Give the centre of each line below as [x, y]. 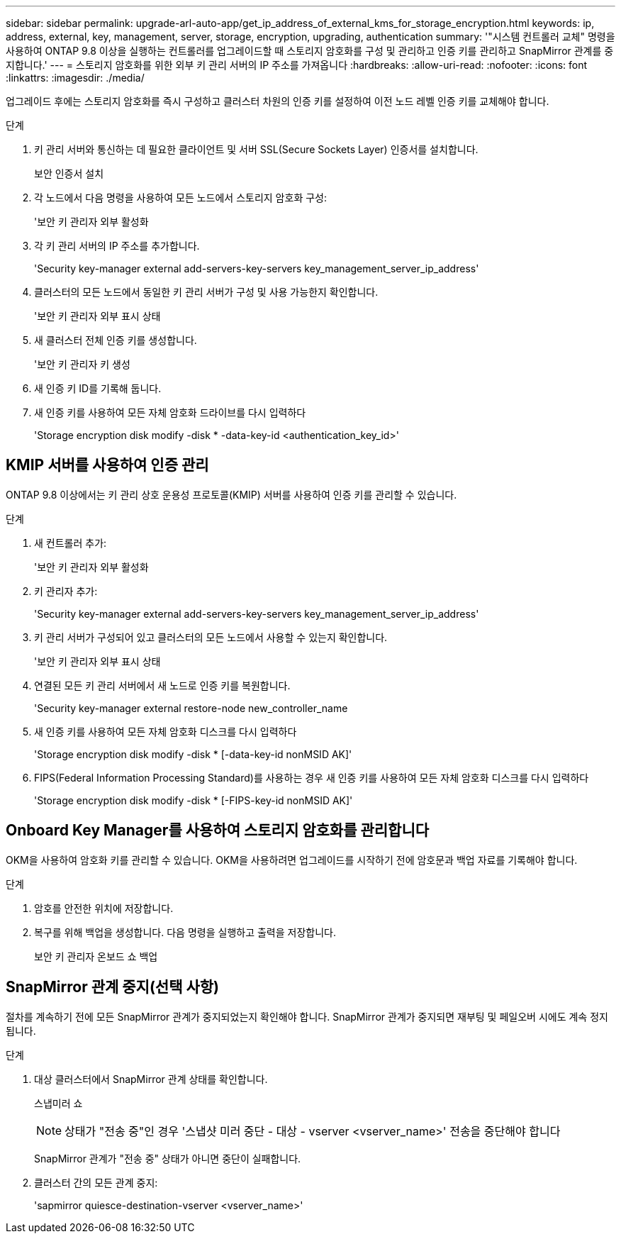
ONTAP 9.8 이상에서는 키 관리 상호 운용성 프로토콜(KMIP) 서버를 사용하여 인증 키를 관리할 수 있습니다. [231, 494]
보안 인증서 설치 [69, 173]
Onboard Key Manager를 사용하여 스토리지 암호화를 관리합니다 [218, 830]
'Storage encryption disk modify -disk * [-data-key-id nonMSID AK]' [193, 754]
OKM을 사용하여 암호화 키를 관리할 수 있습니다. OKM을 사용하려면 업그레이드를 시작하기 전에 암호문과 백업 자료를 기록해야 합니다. [292, 860]
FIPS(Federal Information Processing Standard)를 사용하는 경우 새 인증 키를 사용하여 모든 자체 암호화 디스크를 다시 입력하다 [312, 777]
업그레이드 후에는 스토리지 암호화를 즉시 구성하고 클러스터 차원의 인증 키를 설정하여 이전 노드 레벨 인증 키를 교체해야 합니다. [278, 101]
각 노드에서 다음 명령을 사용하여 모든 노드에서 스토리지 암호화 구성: [180, 198]
